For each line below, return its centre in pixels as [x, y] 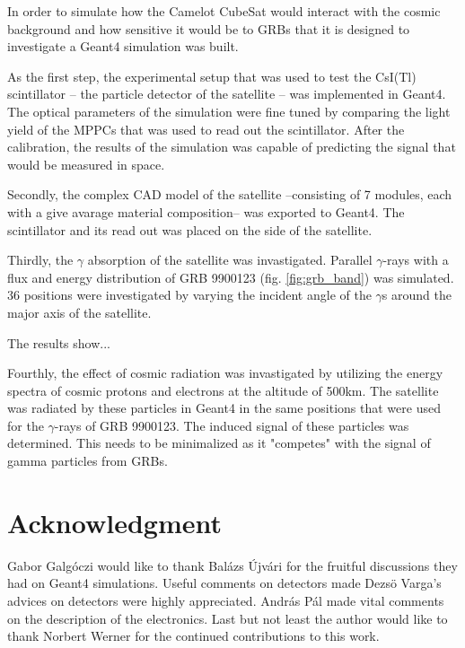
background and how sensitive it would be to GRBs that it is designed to [209, 28]
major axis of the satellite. [79, 312]
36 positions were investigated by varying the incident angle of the [189, 295]
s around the [417, 295]
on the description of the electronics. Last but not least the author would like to [228, 618]
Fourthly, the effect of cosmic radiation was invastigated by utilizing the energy [225, 373]
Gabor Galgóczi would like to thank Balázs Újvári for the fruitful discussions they [232, 565]
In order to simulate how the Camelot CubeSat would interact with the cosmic [224, 11]
